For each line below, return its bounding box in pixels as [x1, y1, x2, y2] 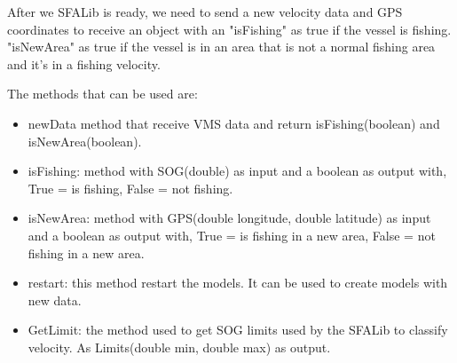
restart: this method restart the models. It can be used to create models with [28, 273, 448, 292]
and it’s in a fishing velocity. [7, 54, 161, 73]
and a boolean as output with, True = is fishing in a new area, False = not [28, 225, 436, 244]
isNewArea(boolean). [28, 131, 142, 150]
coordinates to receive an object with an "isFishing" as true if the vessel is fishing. [7, 20, 452, 38]
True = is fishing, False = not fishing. [28, 178, 233, 197]
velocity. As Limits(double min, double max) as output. [28, 337, 331, 356]
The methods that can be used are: [7, 84, 198, 103]
